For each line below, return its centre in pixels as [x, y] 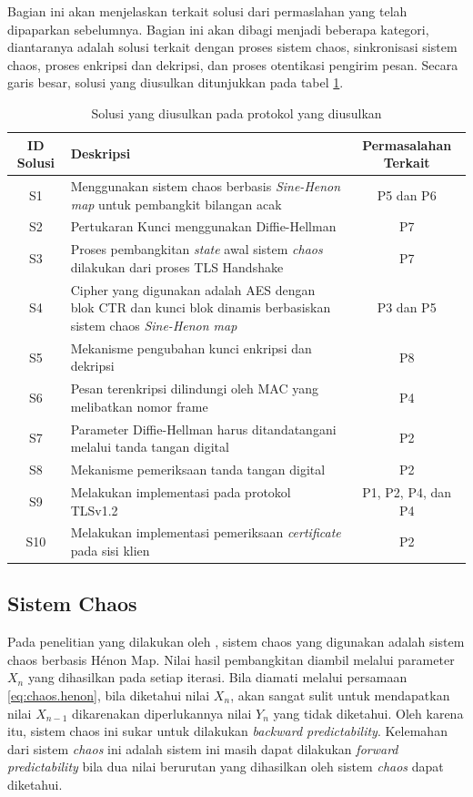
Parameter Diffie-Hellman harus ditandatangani [203, 429]
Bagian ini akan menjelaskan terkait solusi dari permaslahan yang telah [207, 11]
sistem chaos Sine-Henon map [154, 325]
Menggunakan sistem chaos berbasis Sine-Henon [206, 186]
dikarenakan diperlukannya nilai [162, 713]
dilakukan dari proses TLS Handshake [177, 266]
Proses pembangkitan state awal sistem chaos [196, 249]
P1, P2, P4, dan [407, 491]
